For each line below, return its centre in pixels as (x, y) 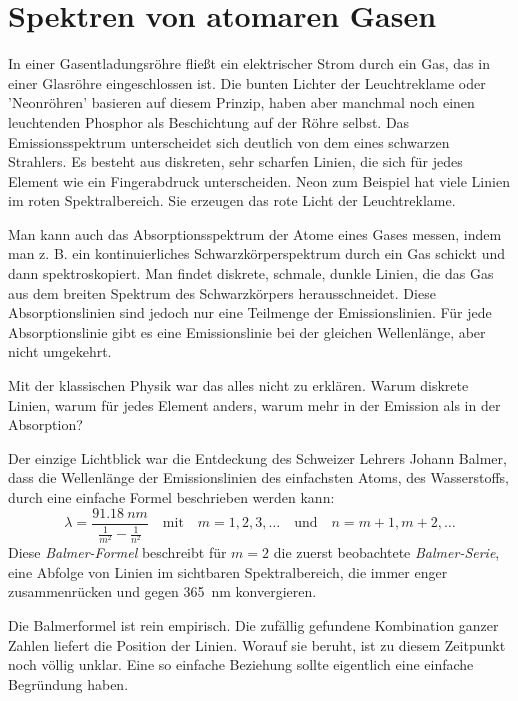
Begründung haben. (68, 683)
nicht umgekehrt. (60, 351)
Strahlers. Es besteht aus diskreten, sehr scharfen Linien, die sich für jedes (235, 161)
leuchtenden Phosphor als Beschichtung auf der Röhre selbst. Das (209, 121)
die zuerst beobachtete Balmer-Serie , (386, 552)
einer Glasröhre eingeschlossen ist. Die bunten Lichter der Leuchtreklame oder (247, 82)
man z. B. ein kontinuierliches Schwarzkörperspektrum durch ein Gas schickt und (257, 253)
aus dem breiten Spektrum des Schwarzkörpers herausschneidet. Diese (222, 292)
